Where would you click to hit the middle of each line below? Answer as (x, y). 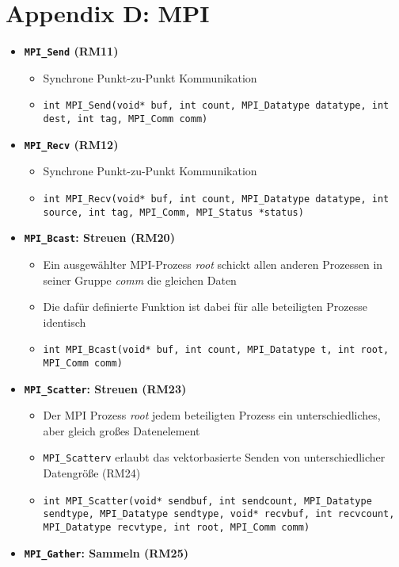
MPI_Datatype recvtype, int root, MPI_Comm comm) (177, 527)
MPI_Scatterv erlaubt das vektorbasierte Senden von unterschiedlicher (214, 457)
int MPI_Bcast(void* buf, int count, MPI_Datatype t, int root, (216, 350)
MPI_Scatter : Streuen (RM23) (105, 388)
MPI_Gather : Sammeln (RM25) (106, 552)
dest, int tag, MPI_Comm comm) (125, 119)
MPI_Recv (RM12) (71, 144)
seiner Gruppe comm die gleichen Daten (140, 280)
